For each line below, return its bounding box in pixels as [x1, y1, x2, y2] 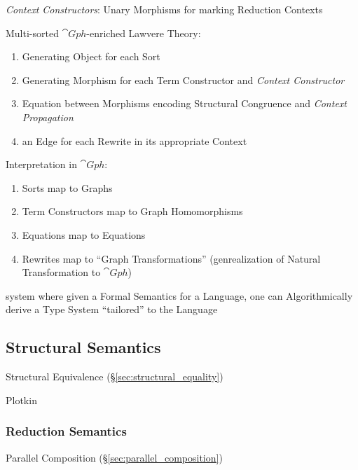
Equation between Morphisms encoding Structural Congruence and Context [22, 96, 347, 111]
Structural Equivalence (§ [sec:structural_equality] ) [6, 369, 223, 384]
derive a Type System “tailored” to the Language [6, 302, 218, 317]
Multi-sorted [6, 25, 59, 40]
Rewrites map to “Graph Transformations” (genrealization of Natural [22, 251, 321, 265]
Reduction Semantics [6, 422, 127, 440]
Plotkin [6, 392, 37, 407]
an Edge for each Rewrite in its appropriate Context [22, 133, 247, 148]
